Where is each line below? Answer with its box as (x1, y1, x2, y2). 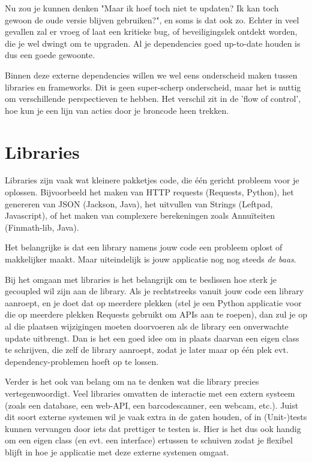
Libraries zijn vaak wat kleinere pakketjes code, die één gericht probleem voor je (5, 174, 299, 186)
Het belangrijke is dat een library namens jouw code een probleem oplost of (5, 241, 283, 253)
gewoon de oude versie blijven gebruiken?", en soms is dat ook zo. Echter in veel (5, 13, 299, 26)
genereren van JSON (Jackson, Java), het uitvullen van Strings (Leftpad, (5, 197, 273, 210)
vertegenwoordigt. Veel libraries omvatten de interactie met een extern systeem (5, 386, 295, 399)
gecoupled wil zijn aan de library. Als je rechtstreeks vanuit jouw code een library (5, 285, 304, 297)
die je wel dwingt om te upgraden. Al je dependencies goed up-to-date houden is (5, 37, 301, 49)
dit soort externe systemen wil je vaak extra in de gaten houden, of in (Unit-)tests (5, 410, 307, 423)
